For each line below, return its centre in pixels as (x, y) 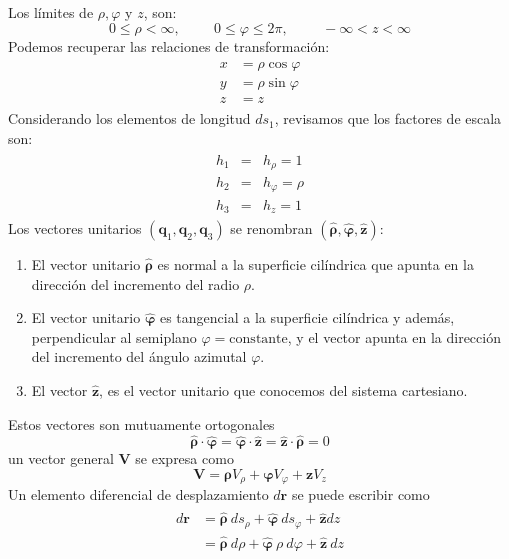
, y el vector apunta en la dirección (394, 336)
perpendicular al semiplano (114, 336)
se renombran (271, 227)
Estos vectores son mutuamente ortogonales (141, 423)
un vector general (61, 458)
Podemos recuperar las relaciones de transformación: (169, 45)
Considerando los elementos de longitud (129, 118)
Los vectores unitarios (75, 227)
